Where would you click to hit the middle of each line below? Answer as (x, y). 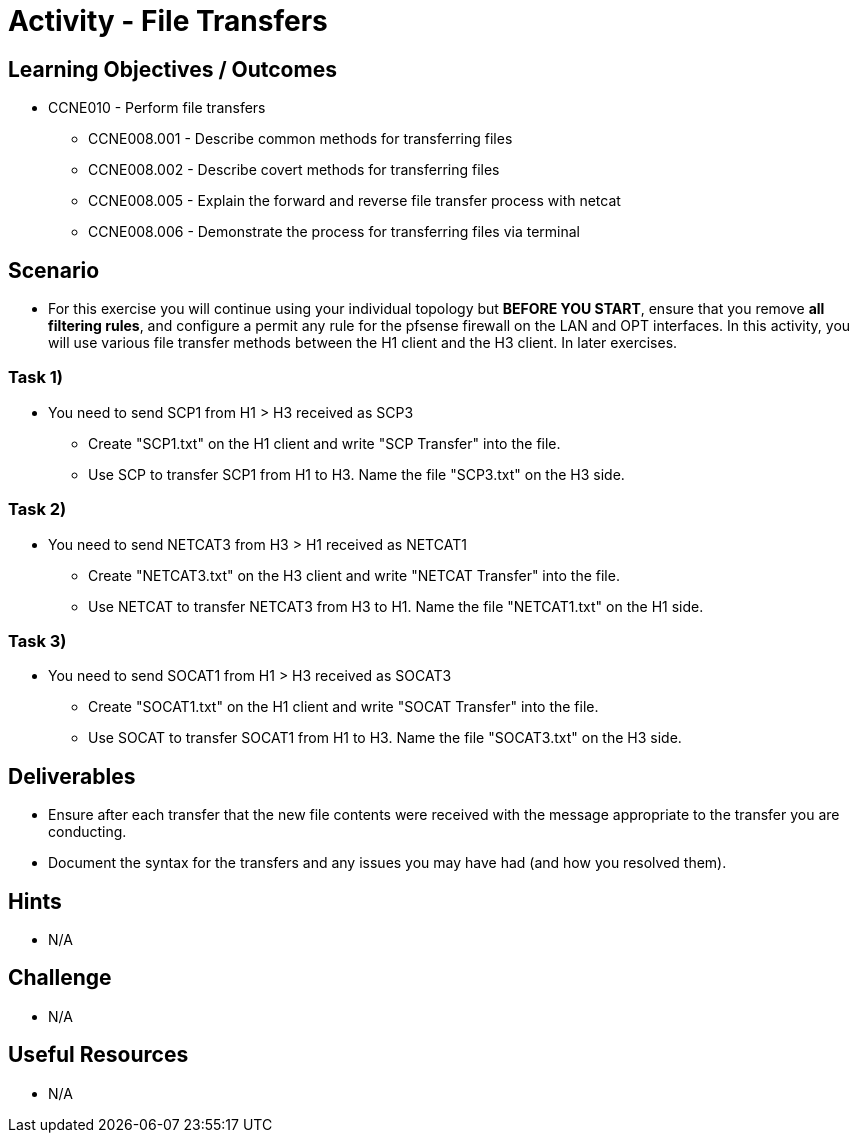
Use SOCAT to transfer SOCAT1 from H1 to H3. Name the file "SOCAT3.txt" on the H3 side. (385, 738)
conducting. (87, 832)
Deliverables (72, 776)
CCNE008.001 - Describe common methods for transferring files (300, 139)
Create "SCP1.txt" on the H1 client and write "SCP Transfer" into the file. (324, 443)
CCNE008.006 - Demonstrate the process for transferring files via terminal (334, 232)
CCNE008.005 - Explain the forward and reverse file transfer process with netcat (354, 201)
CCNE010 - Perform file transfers (157, 108)
